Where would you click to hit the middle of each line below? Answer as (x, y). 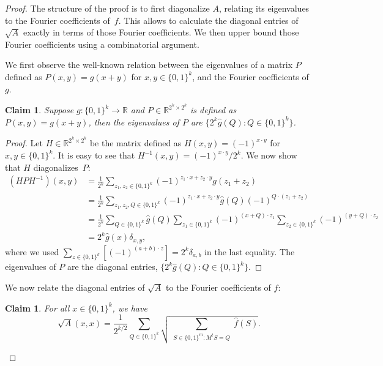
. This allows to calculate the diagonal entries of (208, 20)
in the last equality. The (250, 251)
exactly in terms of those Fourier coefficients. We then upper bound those (161, 32)
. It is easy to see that (94, 155)
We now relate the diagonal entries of (75, 287)
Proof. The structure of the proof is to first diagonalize (107, 8)
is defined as (214, 110)
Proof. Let (24, 143)
